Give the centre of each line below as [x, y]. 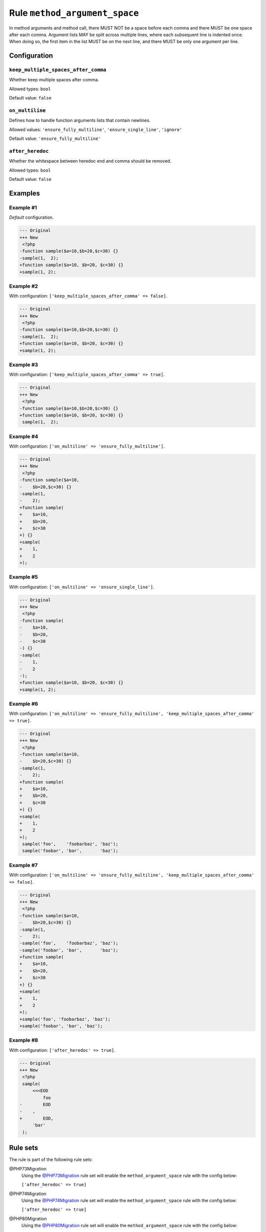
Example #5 [23, 577]
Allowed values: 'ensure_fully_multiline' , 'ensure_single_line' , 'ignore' [96, 129]
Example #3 [24, 365]
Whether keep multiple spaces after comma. [54, 80]
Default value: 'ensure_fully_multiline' [55, 138]
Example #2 [24, 286]
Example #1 [23, 207]
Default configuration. [31, 217]
